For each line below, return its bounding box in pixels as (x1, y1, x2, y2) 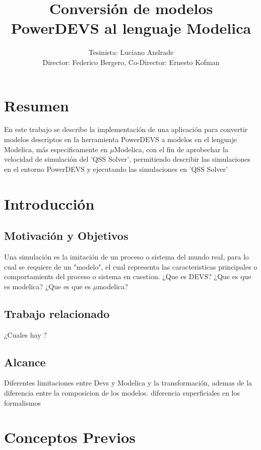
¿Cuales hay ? (4, 329, 47, 340)
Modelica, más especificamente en (4, 144, 108, 154)
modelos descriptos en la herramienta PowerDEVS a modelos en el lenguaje (4, 134, 237, 145)
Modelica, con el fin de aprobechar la (114, 144, 228, 154)
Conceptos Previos (4, 427, 136, 447)
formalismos (4, 397, 41, 408)
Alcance (4, 354, 46, 369)
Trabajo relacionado (4, 305, 110, 321)
